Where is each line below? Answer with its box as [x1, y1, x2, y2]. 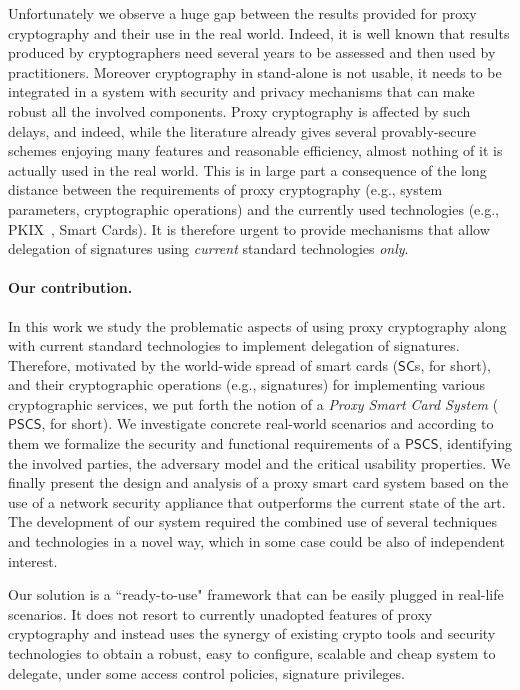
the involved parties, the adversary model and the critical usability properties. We [8, 452, 511, 473]
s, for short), [414, 354, 491, 375]
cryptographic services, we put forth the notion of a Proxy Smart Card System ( [8, 393, 499, 414]
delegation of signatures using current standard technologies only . [8, 238, 409, 259]
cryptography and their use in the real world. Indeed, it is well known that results [8, 22, 510, 43]
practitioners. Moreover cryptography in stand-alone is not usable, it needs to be [8, 61, 502, 82]
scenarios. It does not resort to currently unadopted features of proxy [8, 603, 433, 624]
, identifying [438, 433, 512, 454]
